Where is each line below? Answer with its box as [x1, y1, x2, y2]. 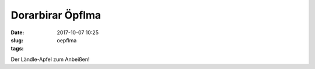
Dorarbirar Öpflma [10, 9, 101, 21]
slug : [10, 37, 23, 43]
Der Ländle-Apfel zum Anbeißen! [10, 56, 90, 63]
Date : [10, 29, 24, 36]
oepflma [57, 37, 77, 43]
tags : [10, 45, 24, 52]
